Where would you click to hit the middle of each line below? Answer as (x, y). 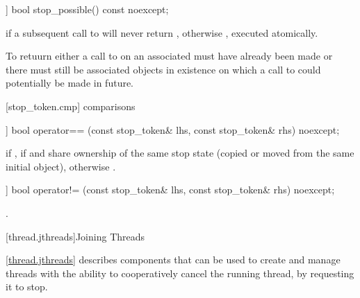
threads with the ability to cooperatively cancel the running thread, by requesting (180, 273)
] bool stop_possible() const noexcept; (87, 9)
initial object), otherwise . (61, 166)
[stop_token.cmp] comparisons (71, 106)
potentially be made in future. (70, 83)
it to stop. (27, 287)
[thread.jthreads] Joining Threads (75, 236)
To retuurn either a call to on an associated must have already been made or (169, 56)
